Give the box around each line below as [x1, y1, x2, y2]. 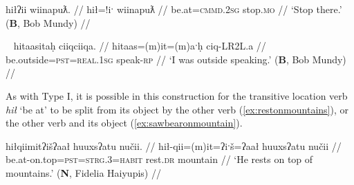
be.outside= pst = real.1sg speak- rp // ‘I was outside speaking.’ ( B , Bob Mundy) [6, 52, 346, 66]
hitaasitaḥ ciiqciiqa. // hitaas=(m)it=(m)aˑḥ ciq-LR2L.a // [13, 39, 266, 53]
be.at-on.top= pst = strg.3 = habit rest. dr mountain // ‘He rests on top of [6, 152, 313, 166]
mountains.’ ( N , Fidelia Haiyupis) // [6, 165, 161, 179]
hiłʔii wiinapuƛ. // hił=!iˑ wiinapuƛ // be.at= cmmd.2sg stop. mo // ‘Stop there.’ [6, 2, 342, 16]
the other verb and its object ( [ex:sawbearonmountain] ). [6, 116, 243, 130]
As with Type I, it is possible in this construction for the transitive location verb [6, 88, 348, 102]
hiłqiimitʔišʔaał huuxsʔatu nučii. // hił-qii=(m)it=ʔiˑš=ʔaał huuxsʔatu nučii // [6, 138, 342, 153]
